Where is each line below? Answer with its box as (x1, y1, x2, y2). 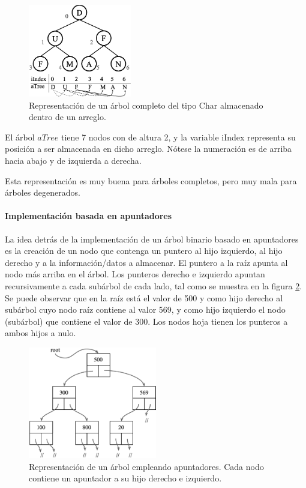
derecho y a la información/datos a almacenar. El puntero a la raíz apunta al (5, 256, 288, 268)
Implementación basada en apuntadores (5, 209, 172, 222)
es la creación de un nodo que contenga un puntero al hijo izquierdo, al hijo (5, 244, 283, 257)
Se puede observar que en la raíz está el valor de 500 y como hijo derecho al (5, 291, 283, 304)
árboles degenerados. (5, 186, 80, 199)
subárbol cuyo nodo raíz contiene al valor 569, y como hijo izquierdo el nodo (5, 303, 286, 316)
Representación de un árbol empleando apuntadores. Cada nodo (29, 460, 264, 472)
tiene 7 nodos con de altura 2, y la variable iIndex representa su (61, 130, 296, 143)
